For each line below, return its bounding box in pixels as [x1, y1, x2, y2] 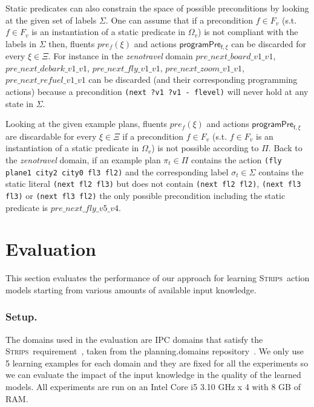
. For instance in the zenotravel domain [48, 50, 193, 62]
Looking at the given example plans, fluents [5, 117, 168, 130]
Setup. [5, 309, 38, 324]
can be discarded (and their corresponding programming [88, 73, 298, 86]
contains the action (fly [191, 153, 282, 166]
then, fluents [48, 37, 95, 50]
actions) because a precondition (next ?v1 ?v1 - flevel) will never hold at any [5, 85, 309, 98]
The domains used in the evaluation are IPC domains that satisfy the [5, 333, 263, 345]
